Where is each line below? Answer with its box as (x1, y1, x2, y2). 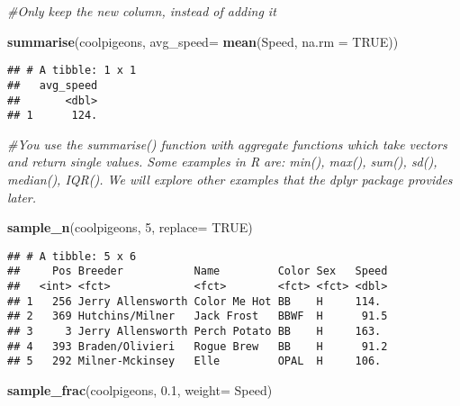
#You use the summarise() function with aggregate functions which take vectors (7, 134, 447, 153)
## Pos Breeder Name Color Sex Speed (7, 265, 388, 278)
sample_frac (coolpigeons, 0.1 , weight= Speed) (7, 381, 273, 400)
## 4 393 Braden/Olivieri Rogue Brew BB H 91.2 (7, 339, 388, 353)
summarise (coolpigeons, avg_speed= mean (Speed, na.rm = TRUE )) (7, 32, 399, 50)
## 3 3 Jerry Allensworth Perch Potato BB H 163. (7, 325, 382, 338)
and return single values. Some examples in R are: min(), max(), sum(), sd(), (7, 152, 437, 171)
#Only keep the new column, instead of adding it (7, 2, 276, 20)
